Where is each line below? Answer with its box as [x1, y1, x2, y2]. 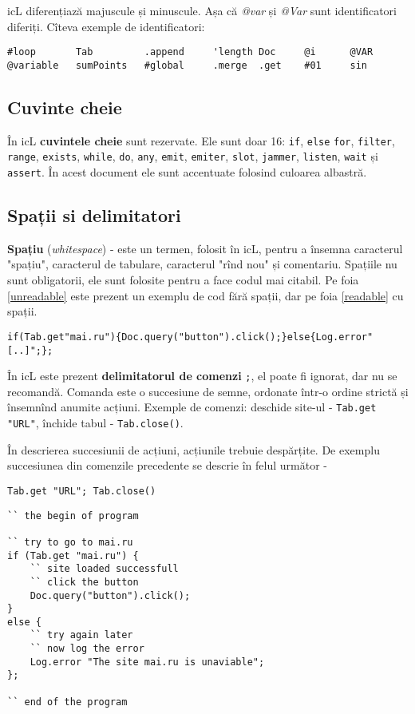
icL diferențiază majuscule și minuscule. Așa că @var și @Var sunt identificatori [7, 2, 397, 18]
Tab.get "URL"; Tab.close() [7, 485, 156, 497]
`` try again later [30, 629, 133, 641]
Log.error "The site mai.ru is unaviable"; [30, 656, 265, 668]
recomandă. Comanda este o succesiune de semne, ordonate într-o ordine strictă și [7, 383, 409, 399]
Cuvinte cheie [7, 94, 122, 119]
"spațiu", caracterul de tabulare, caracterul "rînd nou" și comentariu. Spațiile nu [7, 256, 397, 272]
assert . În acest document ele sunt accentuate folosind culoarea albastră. [7, 164, 367, 180]
